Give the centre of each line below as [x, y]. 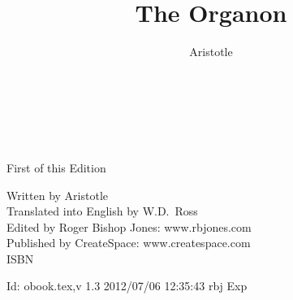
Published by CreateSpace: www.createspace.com [129, 243]
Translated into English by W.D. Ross [102, 211]
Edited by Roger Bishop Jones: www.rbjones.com [129, 226]
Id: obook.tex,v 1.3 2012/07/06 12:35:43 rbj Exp [127, 286]
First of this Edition [56, 167]
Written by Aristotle [58, 195]
